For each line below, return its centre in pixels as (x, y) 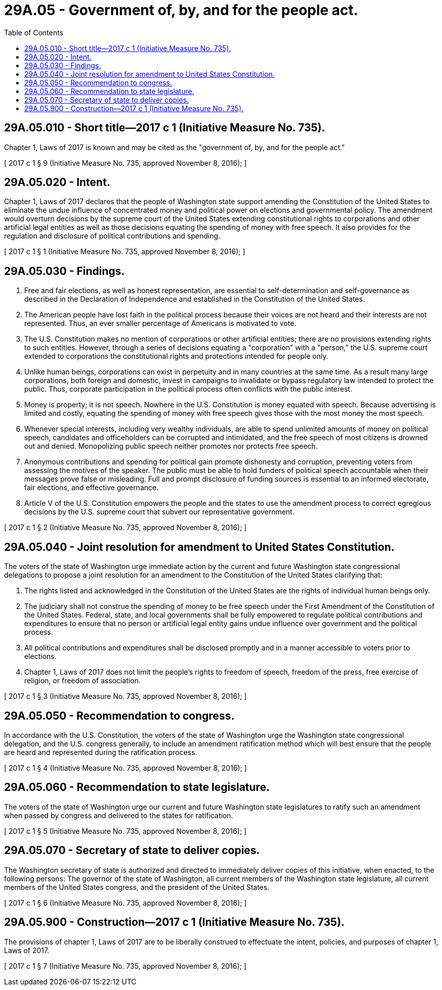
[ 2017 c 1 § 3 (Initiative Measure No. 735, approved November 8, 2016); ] (126, 696)
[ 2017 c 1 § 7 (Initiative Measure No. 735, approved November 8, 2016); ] (125, 966)
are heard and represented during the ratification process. (101, 752)
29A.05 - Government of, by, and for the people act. (181, 10)
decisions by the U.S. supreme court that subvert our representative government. (159, 512)
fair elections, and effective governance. (91, 488)
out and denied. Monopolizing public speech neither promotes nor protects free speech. (171, 446)
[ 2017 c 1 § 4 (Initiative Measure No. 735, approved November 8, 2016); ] (126, 768)
